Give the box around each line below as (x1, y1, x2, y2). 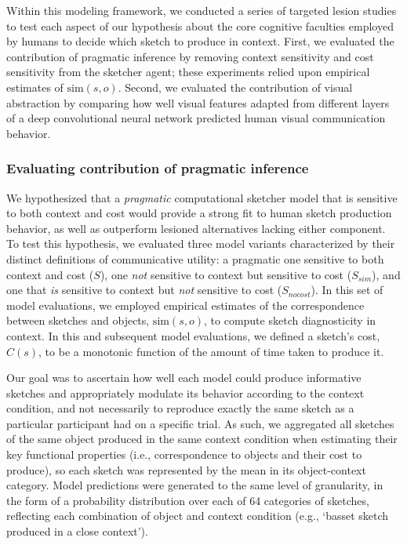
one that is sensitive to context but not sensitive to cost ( (6, 282, 282, 298)
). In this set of (311, 282, 383, 298)
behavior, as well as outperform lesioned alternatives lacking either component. (6, 220, 386, 236)
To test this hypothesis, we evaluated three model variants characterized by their (6, 235, 395, 252)
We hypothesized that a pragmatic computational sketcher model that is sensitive (6, 189, 398, 205)
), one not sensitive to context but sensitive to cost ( (100, 266, 352, 282)
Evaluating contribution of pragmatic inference (6, 158, 309, 178)
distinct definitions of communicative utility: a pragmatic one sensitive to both (6, 250, 384, 267)
